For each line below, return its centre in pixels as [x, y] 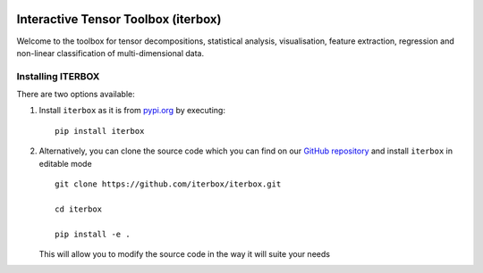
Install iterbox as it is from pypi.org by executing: [132, 111]
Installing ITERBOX [58, 76]
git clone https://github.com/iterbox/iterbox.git [168, 184]
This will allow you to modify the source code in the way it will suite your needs [185, 253]
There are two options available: [76, 95]
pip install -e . [93, 234]
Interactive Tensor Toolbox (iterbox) [119, 19]
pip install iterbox [100, 131]
